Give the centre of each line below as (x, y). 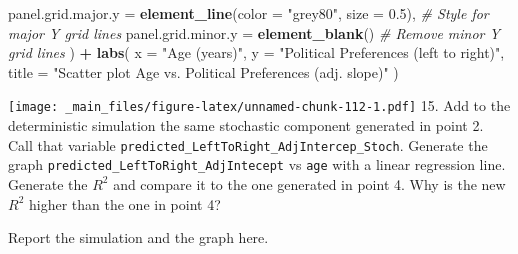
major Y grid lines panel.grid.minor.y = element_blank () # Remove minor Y (254, 32)
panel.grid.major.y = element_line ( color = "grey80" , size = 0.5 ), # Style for (248, 13)
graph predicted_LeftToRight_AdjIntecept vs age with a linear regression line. (257, 164)
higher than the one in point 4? (124, 203)
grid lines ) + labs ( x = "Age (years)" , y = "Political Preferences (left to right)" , (256, 52)
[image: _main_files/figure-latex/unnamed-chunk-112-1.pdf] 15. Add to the (259, 105)
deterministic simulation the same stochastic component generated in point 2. (246, 125)
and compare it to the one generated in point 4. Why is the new (309, 183)
